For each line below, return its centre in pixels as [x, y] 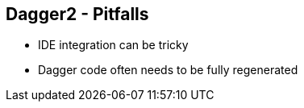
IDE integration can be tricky [113, 45]
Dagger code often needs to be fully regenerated [168, 70]
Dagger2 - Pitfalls [77, 14]
